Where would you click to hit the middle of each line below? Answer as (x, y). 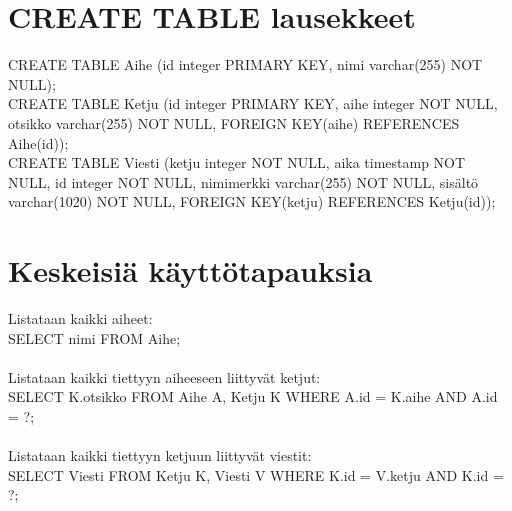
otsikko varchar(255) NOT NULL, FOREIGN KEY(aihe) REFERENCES (234, 122)
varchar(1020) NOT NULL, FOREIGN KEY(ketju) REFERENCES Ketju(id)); (252, 201)
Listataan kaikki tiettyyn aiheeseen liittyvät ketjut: (164, 376)
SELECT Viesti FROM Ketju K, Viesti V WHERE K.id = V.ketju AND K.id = (256, 474)
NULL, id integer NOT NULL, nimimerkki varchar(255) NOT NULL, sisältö (243, 181)
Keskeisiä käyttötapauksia (190, 270)
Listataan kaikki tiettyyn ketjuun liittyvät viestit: (160, 455)
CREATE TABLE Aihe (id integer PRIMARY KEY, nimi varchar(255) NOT (245, 64)
